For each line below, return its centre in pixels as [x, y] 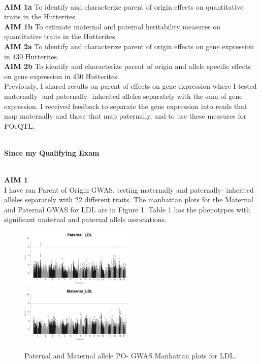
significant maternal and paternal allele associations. [86, 219]
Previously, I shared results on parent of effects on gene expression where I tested [130, 86]
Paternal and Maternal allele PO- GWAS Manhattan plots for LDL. [130, 356]
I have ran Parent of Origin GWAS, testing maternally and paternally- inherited [129, 189]
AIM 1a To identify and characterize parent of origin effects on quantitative [124, 6]
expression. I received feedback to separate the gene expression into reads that [126, 106]
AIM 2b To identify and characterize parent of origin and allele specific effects [127, 66]
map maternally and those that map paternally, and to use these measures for [125, 116]
